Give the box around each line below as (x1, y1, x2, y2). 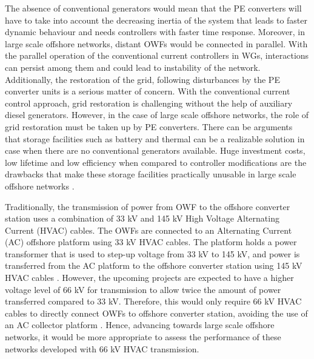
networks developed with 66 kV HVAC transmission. (5, 342, 199, 355)
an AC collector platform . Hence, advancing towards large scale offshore (5, 318, 275, 331)
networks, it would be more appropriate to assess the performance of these (5, 331, 281, 343)
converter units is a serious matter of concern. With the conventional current (5, 85, 290, 97)
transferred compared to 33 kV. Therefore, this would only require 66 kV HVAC (5, 295, 302, 308)
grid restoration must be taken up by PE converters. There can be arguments (5, 120, 293, 133)
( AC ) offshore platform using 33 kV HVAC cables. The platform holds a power (5, 235, 297, 248)
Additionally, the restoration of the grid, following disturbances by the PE (5, 73, 280, 85)
